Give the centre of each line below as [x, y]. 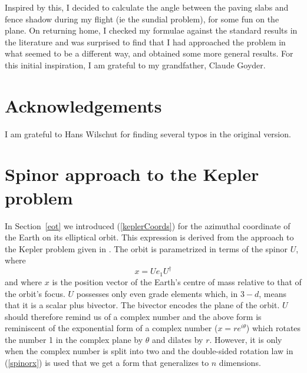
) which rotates [273, 328]
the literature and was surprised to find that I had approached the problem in [145, 42]
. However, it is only [246, 339]
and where [24, 281]
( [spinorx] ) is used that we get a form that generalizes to [107, 363]
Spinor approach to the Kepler [132, 174]
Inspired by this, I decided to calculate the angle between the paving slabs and [147, 7]
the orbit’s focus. [35, 293]
